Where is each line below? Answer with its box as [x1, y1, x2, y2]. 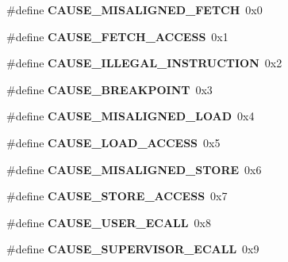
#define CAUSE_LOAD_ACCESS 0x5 [6, 134, 221, 150]
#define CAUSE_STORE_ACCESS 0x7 [6, 188, 228, 204]
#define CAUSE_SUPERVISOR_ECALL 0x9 [6, 241, 259, 257]
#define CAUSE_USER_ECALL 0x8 [6, 214, 211, 230]
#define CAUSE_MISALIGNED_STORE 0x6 [6, 161, 262, 177]
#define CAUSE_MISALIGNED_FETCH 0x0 [6, 2, 263, 17]
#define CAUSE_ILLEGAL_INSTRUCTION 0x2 [6, 55, 282, 71]
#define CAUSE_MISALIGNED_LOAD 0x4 [6, 108, 255, 124]
